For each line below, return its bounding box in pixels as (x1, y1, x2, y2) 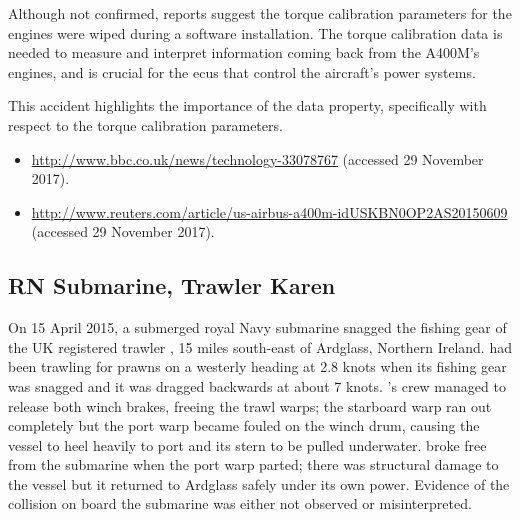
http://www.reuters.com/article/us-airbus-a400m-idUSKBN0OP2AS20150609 (31, 201, 508, 222)
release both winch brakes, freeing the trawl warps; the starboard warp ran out (8, 395, 492, 416)
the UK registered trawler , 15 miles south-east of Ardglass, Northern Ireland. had (8, 336, 512, 357)
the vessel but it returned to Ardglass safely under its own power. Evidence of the (8, 473, 510, 494)
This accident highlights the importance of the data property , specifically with (8, 95, 487, 116)
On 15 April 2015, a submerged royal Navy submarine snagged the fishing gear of (8, 317, 507, 338)
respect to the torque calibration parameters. (8, 114, 283, 135)
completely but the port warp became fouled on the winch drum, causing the (8, 415, 480, 436)
